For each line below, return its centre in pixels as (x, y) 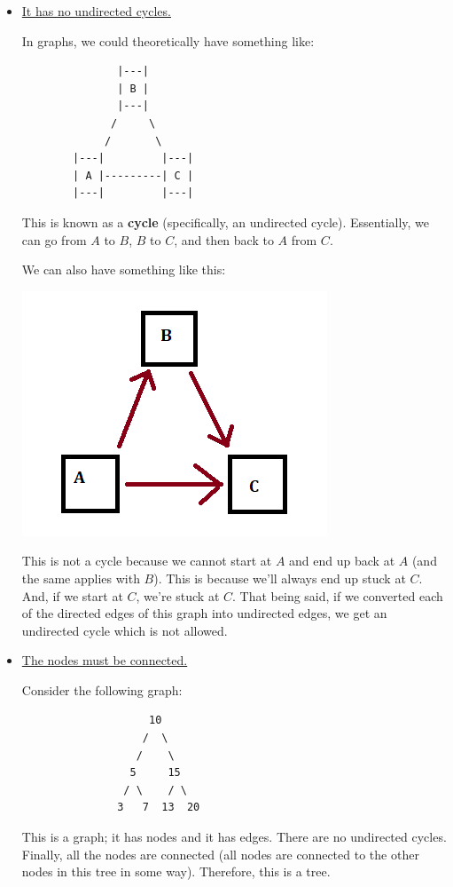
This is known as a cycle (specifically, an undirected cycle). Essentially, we (226, 222)
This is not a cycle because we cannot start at (147, 561)
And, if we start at (72, 595)
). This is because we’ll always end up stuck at (280, 578)
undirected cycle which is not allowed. (125, 630)
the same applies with (81, 578)
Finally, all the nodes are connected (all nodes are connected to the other (220, 854)
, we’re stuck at (178, 595)
